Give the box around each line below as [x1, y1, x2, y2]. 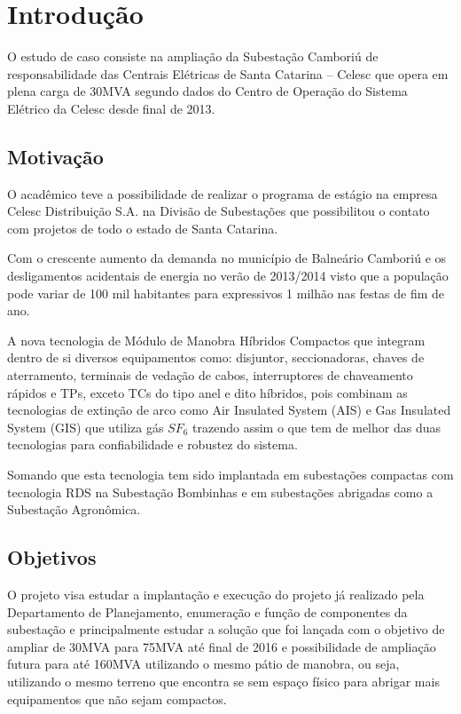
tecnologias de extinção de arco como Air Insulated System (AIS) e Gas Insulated [7, 401, 451, 419]
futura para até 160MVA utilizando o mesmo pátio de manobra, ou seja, [7, 654, 400, 673]
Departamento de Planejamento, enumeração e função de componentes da [7, 602, 408, 621]
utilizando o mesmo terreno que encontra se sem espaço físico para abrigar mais [7, 671, 440, 690]
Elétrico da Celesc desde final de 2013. [7, 99, 215, 117]
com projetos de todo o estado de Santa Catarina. [7, 218, 278, 237]
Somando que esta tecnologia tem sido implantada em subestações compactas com [7, 465, 454, 484]
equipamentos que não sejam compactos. [7, 689, 227, 708]
